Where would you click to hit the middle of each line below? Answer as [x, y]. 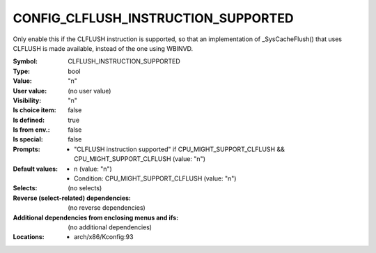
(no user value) [89, 91]
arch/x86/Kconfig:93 [104, 237]
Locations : [29, 237]
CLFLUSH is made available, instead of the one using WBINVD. [103, 48]
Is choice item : [34, 110]
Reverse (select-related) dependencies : [72, 198]
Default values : [36, 169]
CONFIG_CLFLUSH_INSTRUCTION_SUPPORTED [153, 18]
